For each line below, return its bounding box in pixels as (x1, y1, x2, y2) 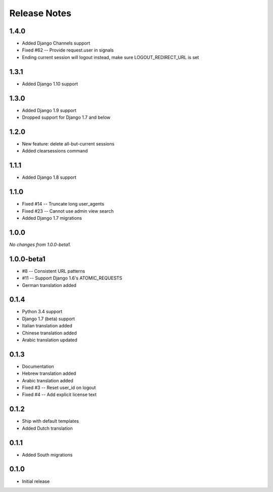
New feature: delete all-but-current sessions (22, 140, 115, 146)
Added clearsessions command (22, 148, 88, 154)
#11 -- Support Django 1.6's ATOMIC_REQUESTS (22, 275, 122, 281)
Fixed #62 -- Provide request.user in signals (22, 47, 114, 53)
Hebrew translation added (22, 370, 76, 376)
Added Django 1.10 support (22, 81, 78, 87)
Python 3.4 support (22, 309, 63, 315)
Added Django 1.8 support (22, 174, 77, 180)
